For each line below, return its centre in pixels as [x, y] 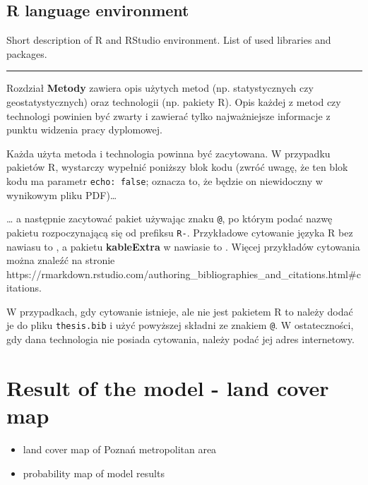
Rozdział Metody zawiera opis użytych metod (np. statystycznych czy [160, 88]
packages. [27, 53]
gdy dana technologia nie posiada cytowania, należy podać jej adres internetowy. [180, 339]
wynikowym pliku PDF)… [62, 194]
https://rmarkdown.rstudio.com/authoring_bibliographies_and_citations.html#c [184, 274]
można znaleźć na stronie [61, 260]
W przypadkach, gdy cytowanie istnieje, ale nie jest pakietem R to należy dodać [180, 311]
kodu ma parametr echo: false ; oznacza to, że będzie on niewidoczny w [165, 180]
